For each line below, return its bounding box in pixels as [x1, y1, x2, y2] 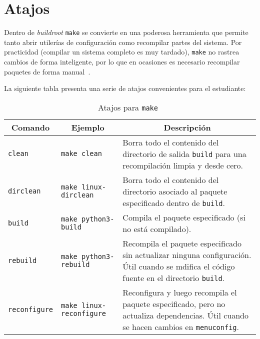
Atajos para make [97, 101, 158, 113]
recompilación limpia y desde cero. [122, 159, 243, 171]
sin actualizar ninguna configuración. [122, 248, 251, 260]
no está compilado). [122, 222, 191, 234]
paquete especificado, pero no [122, 297, 225, 309]
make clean [61, 149, 102, 158]
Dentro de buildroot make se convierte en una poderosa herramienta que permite [4, 27, 248, 37]
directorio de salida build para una [122, 147, 246, 159]
